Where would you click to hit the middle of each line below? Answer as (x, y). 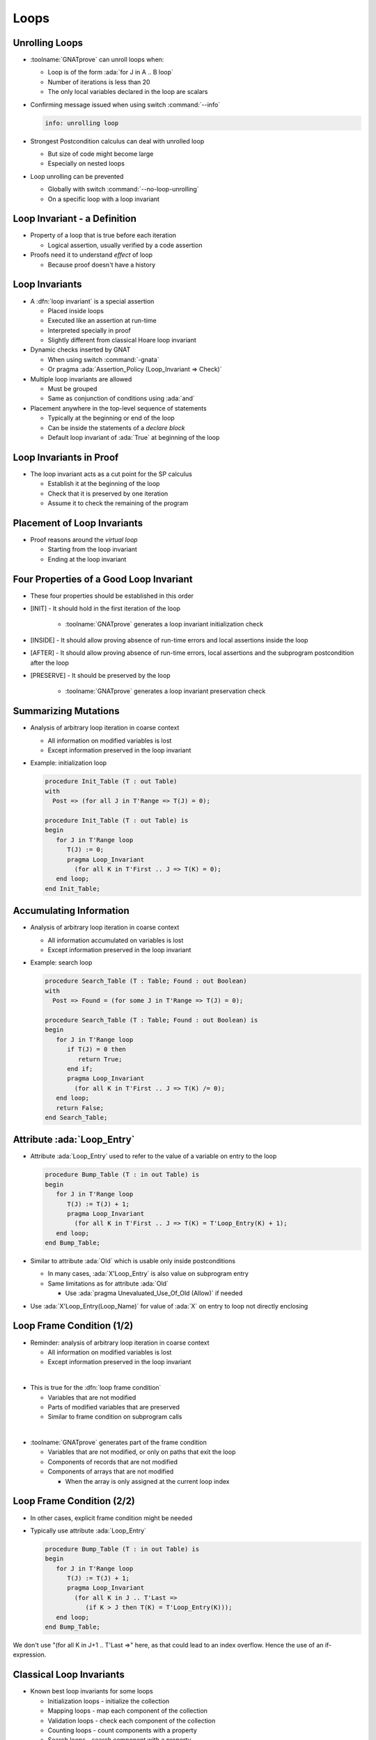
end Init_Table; (73, 888)
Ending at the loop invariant (87, 559)
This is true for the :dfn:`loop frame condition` (96, 1388)
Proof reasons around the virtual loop (84, 539)
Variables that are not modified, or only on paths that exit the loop (142, 1452)
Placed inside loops (76, 310)
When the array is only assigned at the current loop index (147, 1481)
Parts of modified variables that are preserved (114, 1407)
